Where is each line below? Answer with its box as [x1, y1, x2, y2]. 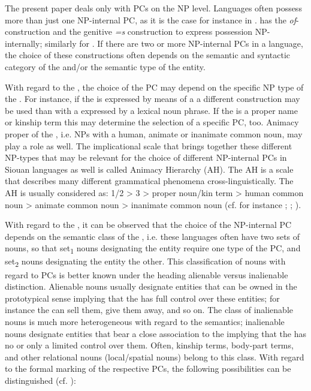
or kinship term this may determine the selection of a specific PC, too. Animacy [5, 116, 299, 128]
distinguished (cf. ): [5, 374, 76, 386]
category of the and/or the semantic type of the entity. [5, 60, 206, 73]
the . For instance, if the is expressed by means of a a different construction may [5, 92, 300, 105]
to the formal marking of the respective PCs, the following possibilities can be [5, 362, 291, 375]
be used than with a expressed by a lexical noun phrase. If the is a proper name [5, 104, 298, 116]
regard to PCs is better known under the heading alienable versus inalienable [5, 268, 288, 281]
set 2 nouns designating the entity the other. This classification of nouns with [5, 255, 286, 269]
